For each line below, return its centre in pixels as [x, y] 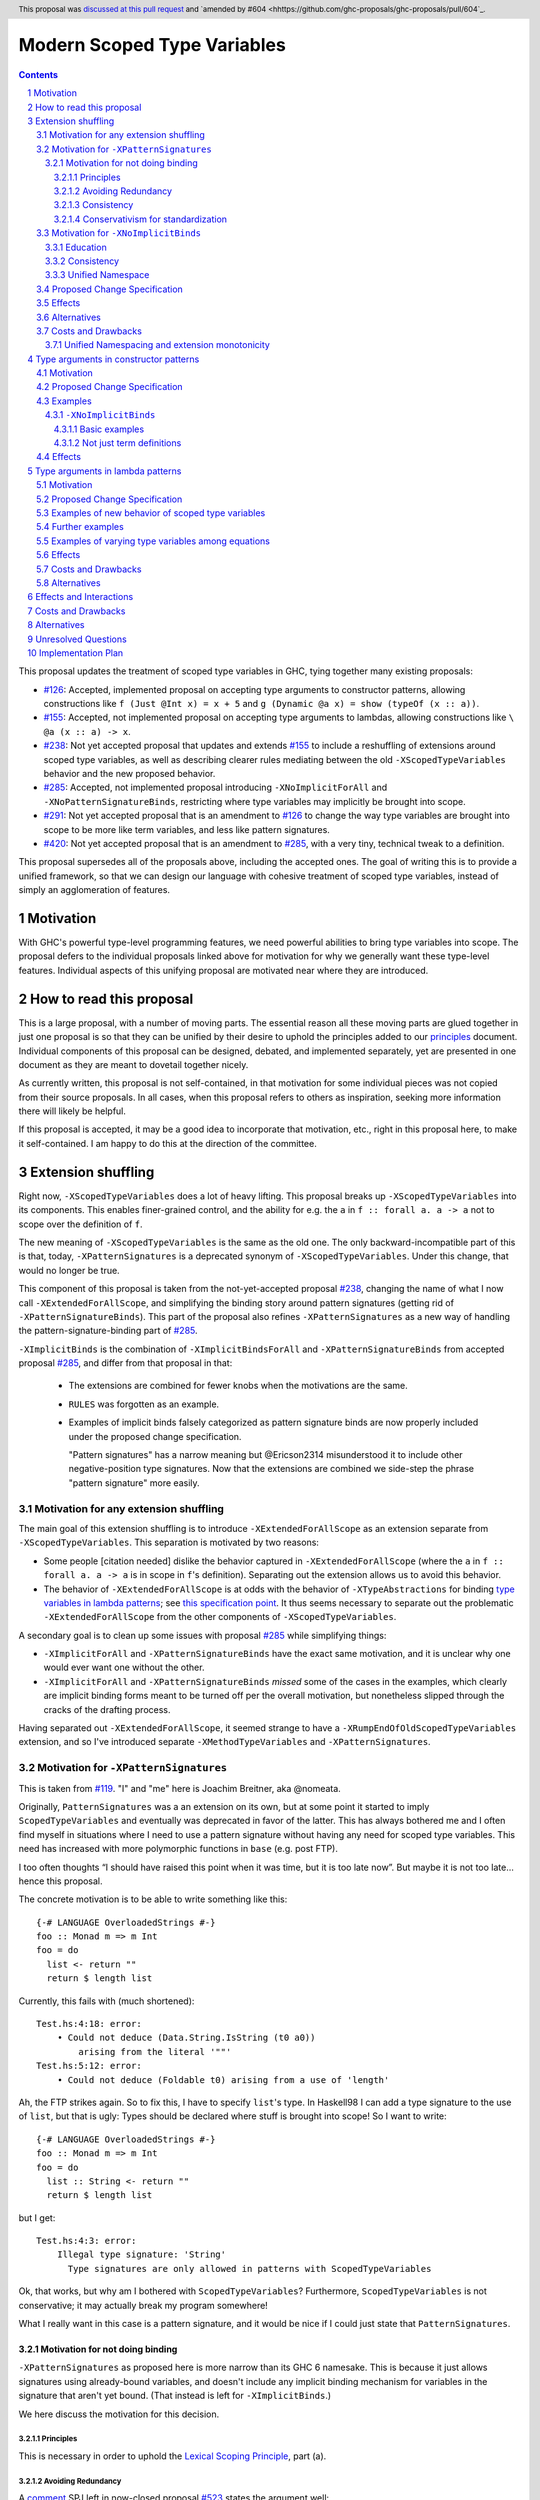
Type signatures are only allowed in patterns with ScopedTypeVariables [249, 2268]
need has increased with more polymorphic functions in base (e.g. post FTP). [178, 1849]
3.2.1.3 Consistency [93, 205]
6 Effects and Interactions [80, 597]
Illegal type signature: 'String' [141, 2254]
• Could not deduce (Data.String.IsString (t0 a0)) [186, 2038]
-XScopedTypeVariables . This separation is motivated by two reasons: [169, 1542]
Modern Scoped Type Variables [152, 45]
